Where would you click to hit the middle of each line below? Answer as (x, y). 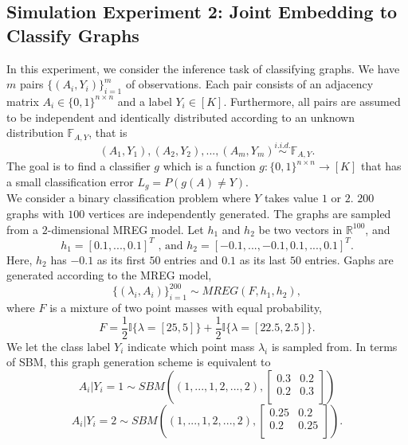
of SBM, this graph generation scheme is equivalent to (139, 362)
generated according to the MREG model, (109, 275)
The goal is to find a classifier (78, 166)
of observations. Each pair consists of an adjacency (249, 84)
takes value (291, 198)
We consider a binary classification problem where (129, 198)
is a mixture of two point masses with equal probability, (186, 308)
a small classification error (70, 181)
